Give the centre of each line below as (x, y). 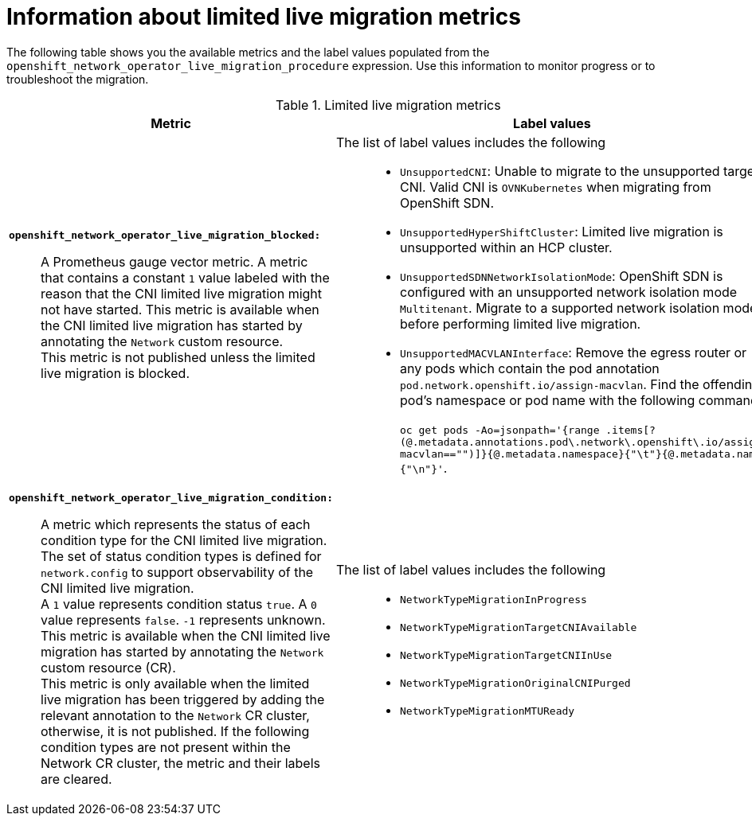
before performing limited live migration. (521, 323)
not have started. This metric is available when (180, 309)
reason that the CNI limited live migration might (182, 293)
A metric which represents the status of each (176, 524)
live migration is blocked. (116, 373)
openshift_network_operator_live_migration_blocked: (165, 235)
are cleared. (76, 779)
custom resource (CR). (108, 667)
